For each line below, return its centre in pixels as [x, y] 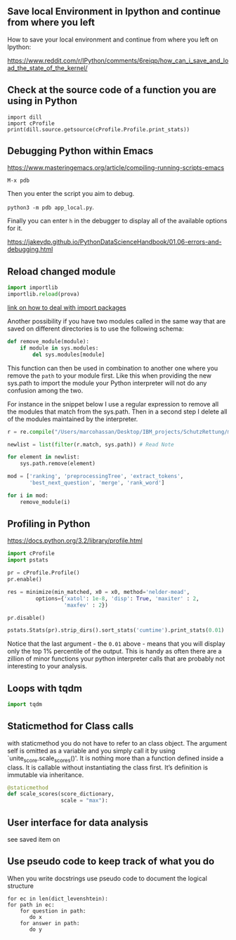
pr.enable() [25, 580]
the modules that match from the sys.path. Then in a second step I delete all [117, 411]
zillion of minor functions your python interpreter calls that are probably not [116, 658]
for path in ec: [31, 905]
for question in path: [53, 911]
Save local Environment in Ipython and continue [114, 12]
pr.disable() [26, 618]
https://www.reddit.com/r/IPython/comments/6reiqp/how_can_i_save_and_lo [118, 60]
